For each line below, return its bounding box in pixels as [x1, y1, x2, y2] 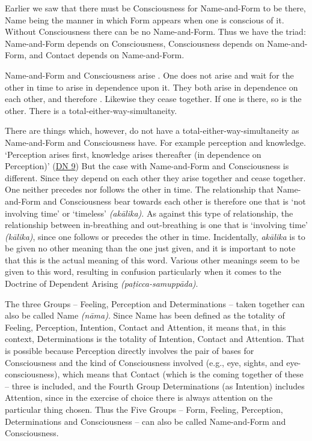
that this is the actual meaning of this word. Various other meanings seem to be [5, 253, 300, 266]
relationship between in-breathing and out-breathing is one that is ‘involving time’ [5, 218, 308, 231]
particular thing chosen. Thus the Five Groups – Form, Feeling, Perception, [5, 403, 283, 415]
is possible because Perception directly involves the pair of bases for [5, 344, 254, 357]
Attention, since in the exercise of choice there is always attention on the [5, 391, 273, 404]
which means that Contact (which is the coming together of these [62, 368, 304, 380]
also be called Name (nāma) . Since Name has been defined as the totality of [5, 309, 285, 322]
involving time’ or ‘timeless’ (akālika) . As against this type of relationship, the [5, 206, 293, 219]
